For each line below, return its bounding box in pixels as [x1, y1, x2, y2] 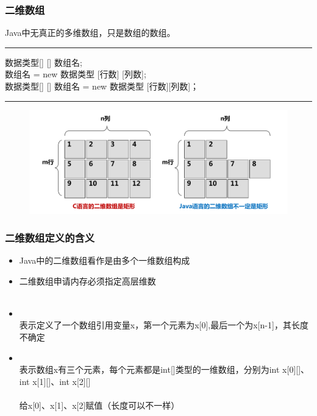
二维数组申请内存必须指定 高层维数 [19, 274, 156, 287]
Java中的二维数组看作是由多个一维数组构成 [19, 254, 190, 266]
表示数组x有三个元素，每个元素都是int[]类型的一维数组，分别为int [19, 363, 280, 376]
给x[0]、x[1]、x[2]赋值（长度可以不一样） [19, 398, 180, 411]
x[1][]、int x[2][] [32, 375, 91, 387]
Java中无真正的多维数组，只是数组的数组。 [5, 26, 176, 39]
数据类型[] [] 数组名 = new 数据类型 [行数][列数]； [5, 80, 199, 92]
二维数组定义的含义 [5, 230, 95, 245]
